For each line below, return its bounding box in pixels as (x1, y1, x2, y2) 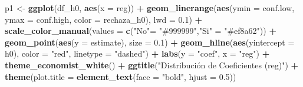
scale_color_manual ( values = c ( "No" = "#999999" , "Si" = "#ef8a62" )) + (5, 25, 276, 37)
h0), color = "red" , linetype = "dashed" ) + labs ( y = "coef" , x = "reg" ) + (5, 47, 270, 60)
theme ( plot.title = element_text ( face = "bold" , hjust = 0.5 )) (5, 70, 236, 82)
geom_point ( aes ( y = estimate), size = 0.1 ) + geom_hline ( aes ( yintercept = (5, 36, 295, 48)
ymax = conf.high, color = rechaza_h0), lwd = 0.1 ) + (5, 13, 203, 25)
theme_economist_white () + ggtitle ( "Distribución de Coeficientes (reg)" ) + (5, 58, 299, 71)
